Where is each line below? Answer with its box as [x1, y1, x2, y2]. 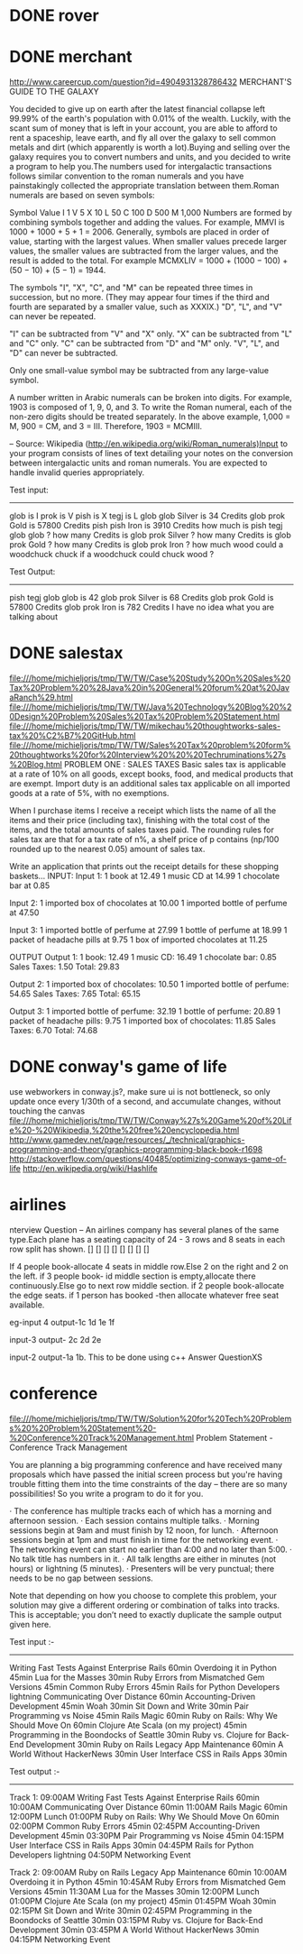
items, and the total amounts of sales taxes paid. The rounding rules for [9, 824, 275, 835]
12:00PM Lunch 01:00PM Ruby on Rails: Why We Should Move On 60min [9, 1811, 280, 1821]
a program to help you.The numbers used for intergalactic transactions [9, 161, 272, 172]
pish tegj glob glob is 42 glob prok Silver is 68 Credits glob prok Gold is [9, 592, 274, 603]
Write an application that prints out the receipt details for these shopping [9, 861, 280, 872]
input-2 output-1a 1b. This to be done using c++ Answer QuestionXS [9, 1352, 263, 1362]
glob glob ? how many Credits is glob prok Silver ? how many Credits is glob [9, 529, 291, 541]
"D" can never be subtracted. [9, 348, 119, 359]
